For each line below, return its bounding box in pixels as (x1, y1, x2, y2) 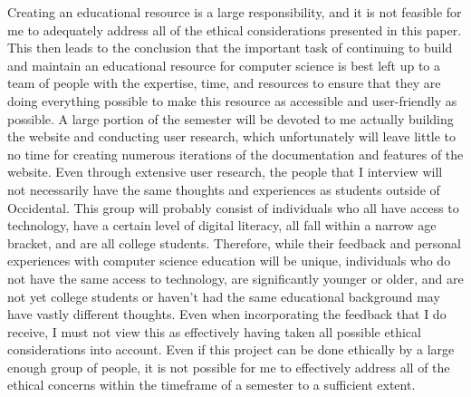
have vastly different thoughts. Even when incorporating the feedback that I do (7, 305, 447, 324)
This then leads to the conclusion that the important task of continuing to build (7, 38, 453, 57)
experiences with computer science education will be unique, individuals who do (7, 251, 451, 270)
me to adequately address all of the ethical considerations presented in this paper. (7, 20, 462, 39)
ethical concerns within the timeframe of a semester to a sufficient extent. (7, 375, 416, 394)
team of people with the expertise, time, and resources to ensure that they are (7, 73, 441, 92)
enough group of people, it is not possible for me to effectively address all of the (7, 357, 450, 376)
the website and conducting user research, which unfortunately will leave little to (7, 127, 457, 146)
